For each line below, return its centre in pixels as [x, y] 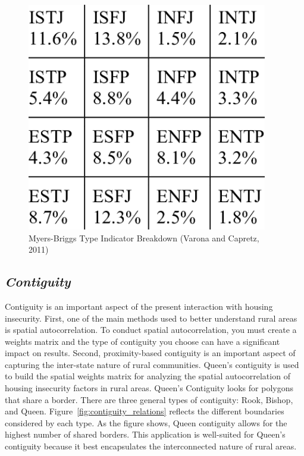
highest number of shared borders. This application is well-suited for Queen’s [145, 434]
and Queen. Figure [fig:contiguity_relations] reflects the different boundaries [145, 411]
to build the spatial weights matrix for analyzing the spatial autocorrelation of [148, 376]
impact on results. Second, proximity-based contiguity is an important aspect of [150, 353]
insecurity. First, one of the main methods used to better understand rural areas [151, 318]
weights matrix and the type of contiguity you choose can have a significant [142, 341]
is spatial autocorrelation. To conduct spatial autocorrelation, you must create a [151, 330]
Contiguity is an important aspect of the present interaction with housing [139, 306]
